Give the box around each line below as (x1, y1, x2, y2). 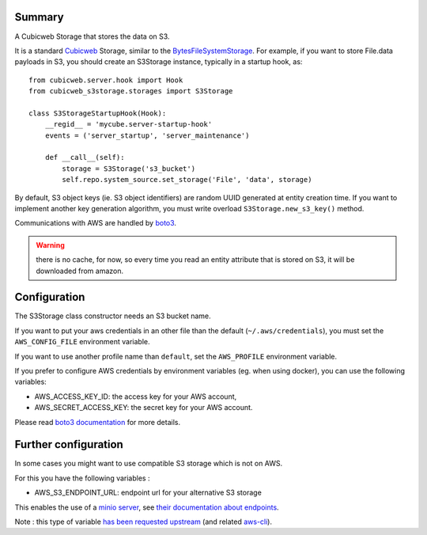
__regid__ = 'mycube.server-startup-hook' (44, 120, 213, 129)
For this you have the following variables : (14, 473, 150, 483)
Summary (14, 10, 64, 24)
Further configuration (14, 438, 124, 451)
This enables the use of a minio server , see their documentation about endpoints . (14, 503, 280, 512)
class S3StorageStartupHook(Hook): (28, 108, 167, 118)
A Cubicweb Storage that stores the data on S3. (14, 32, 170, 41)
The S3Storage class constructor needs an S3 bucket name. (14, 311, 211, 321)
